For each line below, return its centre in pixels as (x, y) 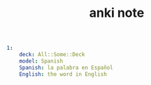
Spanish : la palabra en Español (66, 67)
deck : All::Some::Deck (52, 55)
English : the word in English (63, 74)
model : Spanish (41, 61)
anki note (117, 13)
